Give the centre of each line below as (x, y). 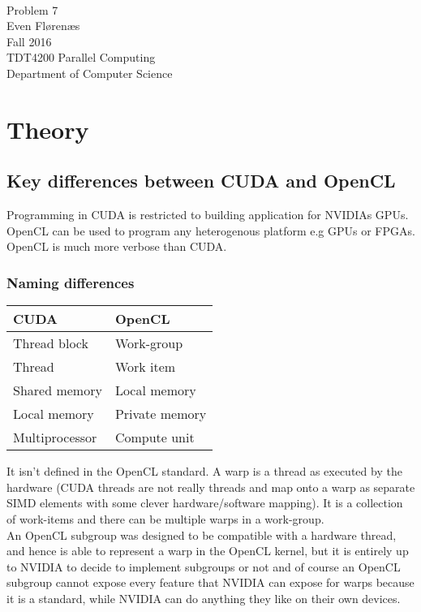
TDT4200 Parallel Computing (81, 57)
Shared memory (58, 390)
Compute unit (155, 437)
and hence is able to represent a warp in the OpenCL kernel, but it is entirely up (208, 551)
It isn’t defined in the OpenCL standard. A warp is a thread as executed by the (204, 471)
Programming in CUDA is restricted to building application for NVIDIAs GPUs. (208, 215)
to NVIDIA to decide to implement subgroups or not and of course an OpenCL (204, 566)
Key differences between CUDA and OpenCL (201, 181)
